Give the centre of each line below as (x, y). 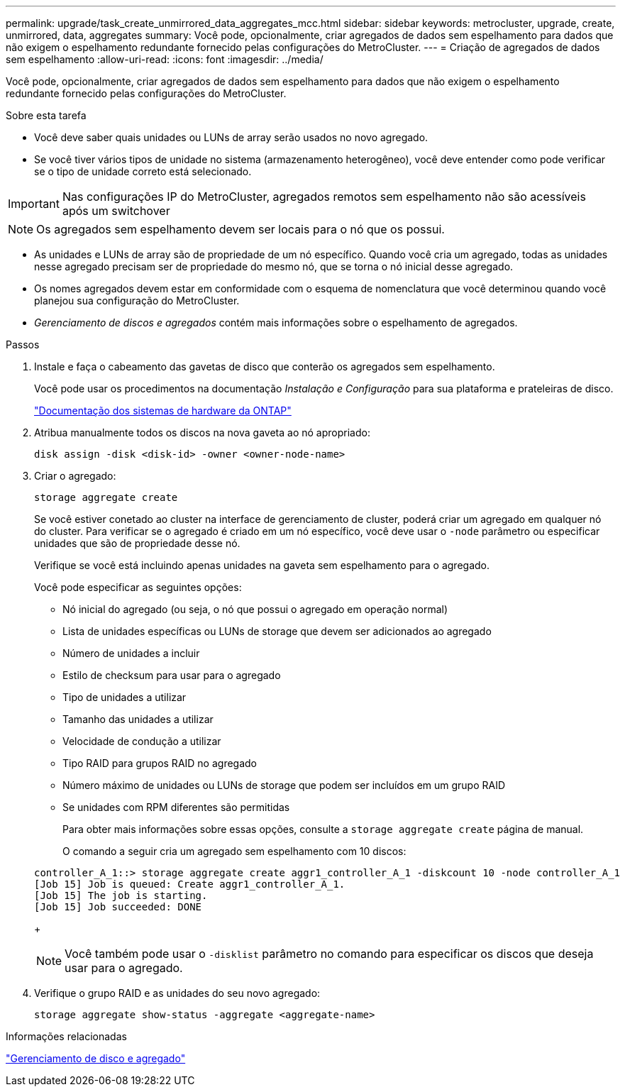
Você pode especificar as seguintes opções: (138, 587)
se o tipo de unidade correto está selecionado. (143, 171)
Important (34, 204)
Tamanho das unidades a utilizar (138, 719)
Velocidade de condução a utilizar (142, 741)
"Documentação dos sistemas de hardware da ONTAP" (163, 410)
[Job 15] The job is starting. (121, 895)
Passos (23, 344)
